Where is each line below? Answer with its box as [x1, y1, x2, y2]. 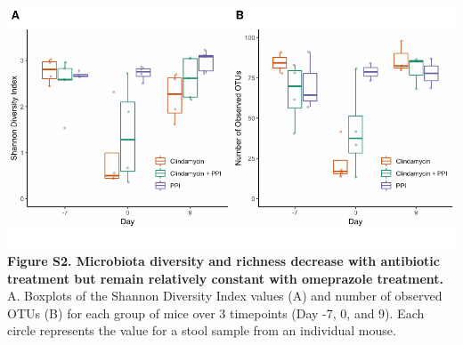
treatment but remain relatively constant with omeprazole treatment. [7, 269, 443, 287]
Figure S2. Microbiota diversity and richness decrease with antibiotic [7, 251, 440, 269]
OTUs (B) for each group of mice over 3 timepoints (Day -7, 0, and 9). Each [7, 303, 425, 322]
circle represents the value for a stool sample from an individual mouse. [7, 321, 396, 340]
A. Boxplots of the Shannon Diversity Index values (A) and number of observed [7, 286, 443, 305]
